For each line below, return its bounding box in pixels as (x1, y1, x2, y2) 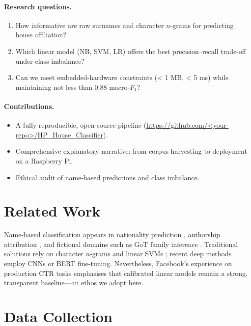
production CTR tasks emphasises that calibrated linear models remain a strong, (4, 268, 248, 278)
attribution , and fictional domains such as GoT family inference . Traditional (4, 239, 238, 249)
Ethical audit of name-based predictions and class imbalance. (15, 172, 199, 182)
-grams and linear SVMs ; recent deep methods (90, 248, 232, 259)
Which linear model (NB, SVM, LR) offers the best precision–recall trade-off (15, 46, 247, 56)
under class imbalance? (15, 55, 84, 66)
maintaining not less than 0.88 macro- (15, 81, 130, 92)
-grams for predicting (170, 20, 234, 30)
